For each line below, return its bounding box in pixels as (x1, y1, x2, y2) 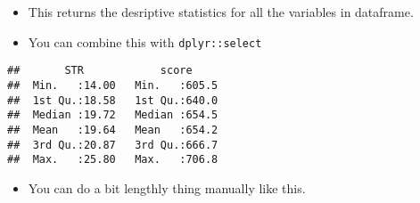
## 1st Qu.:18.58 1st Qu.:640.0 (7, 93, 218, 107)
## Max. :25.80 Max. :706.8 (7, 153, 218, 166)
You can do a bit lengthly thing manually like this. (28, 178, 306, 197)
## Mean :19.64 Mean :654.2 (7, 123, 218, 136)
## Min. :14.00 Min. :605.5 (7, 78, 218, 92)
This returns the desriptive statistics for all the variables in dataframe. (28, 3, 414, 20)
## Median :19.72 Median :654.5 (7, 109, 218, 122)
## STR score (7, 64, 193, 77)
